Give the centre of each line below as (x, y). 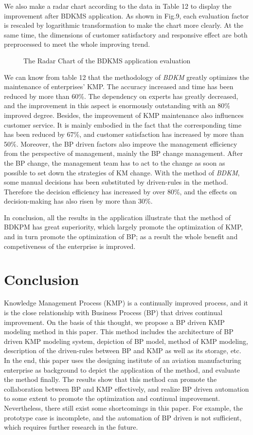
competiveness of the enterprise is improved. (70, 246)
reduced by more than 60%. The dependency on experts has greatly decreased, (121, 96)
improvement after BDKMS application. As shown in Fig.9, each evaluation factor (126, 15)
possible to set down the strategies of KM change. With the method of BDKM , (122, 172)
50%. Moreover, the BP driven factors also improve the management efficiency (121, 143)
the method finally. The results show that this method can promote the (110, 379)
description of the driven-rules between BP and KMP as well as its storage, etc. (123, 350)
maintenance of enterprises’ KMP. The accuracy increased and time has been (119, 86)
